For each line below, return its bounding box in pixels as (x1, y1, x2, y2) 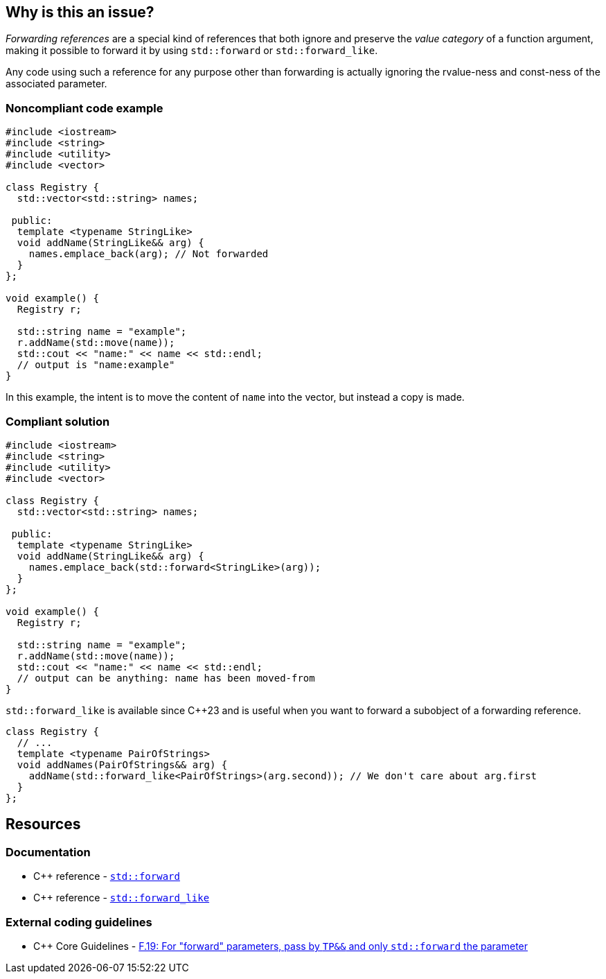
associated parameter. (6, 78, 107, 90)
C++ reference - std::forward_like (33, 892, 210, 904)
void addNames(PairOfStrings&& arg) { (17, 759, 228, 770)
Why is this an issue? (6, 3, 154, 21)
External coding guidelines (6, 915, 152, 929)
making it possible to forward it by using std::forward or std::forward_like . (6, 44, 378, 57)
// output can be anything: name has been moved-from (17, 672, 315, 684)
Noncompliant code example (6, 101, 163, 115)
